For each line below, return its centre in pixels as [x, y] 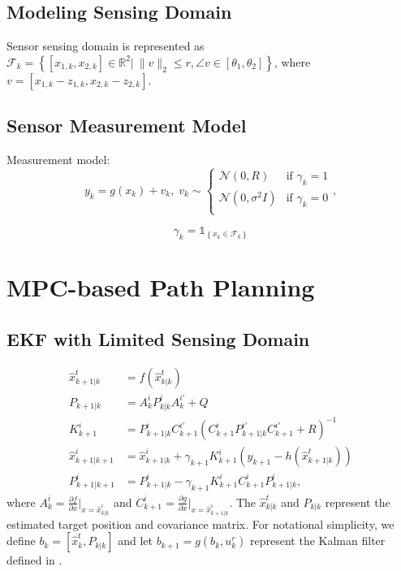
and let [135, 541]
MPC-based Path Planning [161, 286]
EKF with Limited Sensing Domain [158, 338]
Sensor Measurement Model [127, 125]
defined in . [34, 560]
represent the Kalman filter [318, 541]
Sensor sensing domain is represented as [106, 46]
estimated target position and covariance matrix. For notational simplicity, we [200, 523]
